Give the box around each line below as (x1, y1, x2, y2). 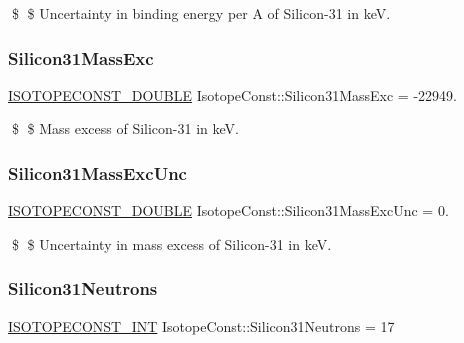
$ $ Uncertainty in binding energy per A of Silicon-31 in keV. (11, 3, 391, 23)
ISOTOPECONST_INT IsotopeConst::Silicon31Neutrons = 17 (8, 315, 395, 336)
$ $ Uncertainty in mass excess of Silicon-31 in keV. (11, 233, 332, 254)
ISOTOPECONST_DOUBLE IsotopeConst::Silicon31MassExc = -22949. (8, 84, 457, 105)
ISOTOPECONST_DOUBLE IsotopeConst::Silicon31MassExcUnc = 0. (8, 200, 449, 221)
